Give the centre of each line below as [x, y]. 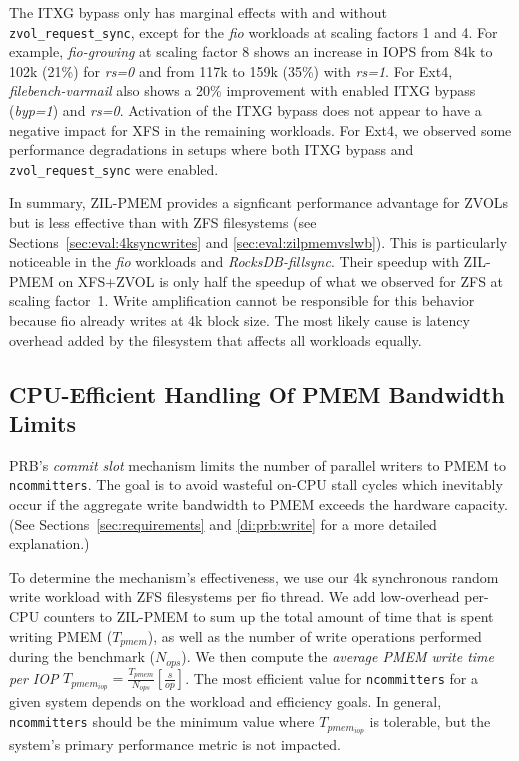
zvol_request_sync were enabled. [114, 168]
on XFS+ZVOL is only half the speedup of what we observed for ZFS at [281, 280]
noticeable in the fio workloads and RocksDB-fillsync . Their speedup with [234, 261]
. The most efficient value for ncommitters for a [331, 677]
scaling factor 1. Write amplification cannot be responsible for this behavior [242, 300]
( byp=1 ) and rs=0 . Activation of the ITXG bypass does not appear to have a [245, 110]
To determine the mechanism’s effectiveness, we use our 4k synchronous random [254, 576]
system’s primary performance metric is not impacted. [175, 744]
